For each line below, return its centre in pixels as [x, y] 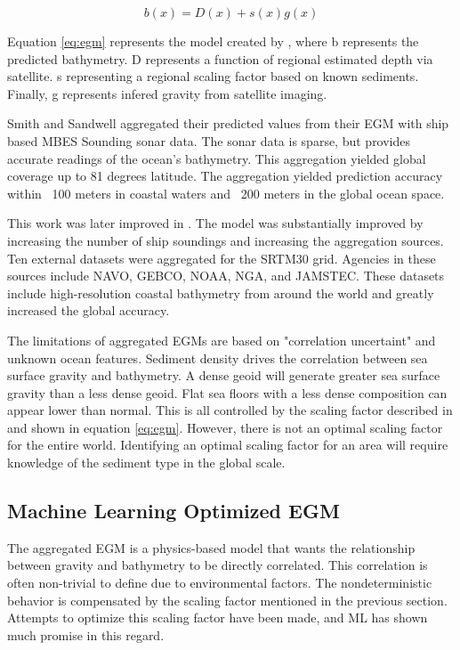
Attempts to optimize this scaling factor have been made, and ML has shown [218, 617]
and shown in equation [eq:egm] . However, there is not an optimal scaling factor [225, 427]
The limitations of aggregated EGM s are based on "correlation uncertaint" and [222, 340]
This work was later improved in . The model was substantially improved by [215, 223]
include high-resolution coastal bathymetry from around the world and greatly [221, 292]
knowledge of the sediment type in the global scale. [146, 463]
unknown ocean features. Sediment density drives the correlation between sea [218, 357]
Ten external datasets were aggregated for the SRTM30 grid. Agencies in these [222, 258]
